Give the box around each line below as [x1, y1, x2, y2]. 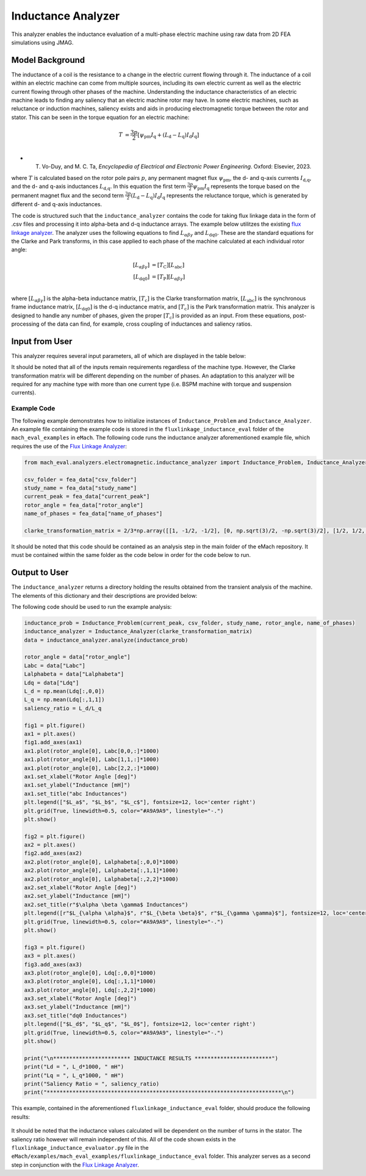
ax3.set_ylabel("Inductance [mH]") [24, 1003, 131, 1011]
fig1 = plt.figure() [24, 722, 85, 729]
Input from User [11, 336, 73, 346]
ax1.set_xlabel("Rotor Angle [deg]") [24, 773, 137, 780]
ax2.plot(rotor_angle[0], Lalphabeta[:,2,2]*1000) [24, 875, 179, 883]
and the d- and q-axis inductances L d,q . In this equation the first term [11, 182, 186, 192]
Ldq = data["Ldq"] [24, 679, 79, 686]
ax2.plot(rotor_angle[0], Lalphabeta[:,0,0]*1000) [24, 858, 179, 866]
